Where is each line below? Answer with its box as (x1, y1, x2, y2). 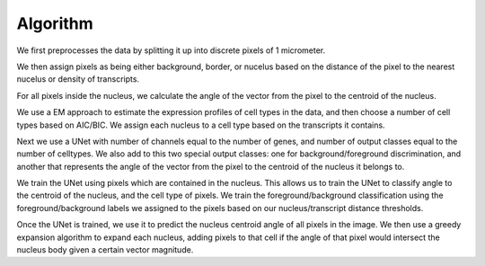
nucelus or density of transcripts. (16, 74, 139, 84)
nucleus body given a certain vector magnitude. (16, 244, 194, 255)
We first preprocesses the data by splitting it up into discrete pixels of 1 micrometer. (16, 45, 326, 56)
